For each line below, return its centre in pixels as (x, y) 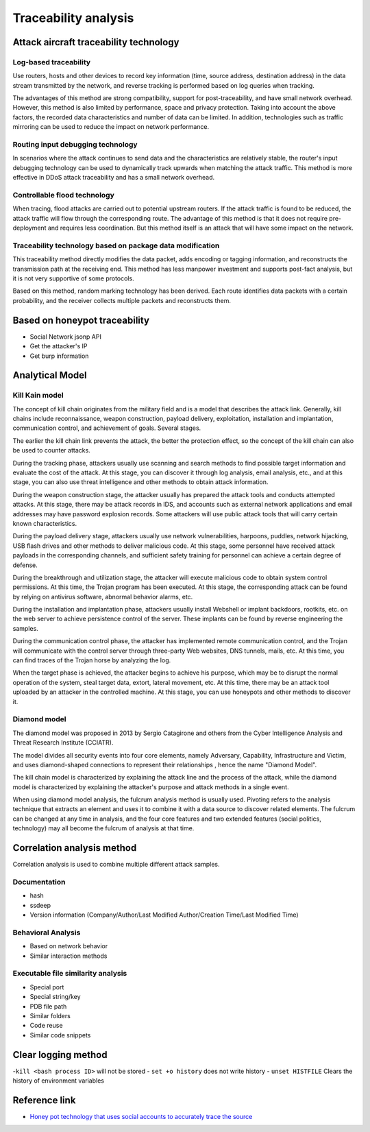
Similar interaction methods (69, 956)
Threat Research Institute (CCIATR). (63, 743)
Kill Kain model (38, 396)
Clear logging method (60, 1055)
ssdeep (40, 905)
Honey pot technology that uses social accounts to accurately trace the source (141, 1116)
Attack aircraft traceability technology (96, 42)
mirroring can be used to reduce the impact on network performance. (111, 127)
